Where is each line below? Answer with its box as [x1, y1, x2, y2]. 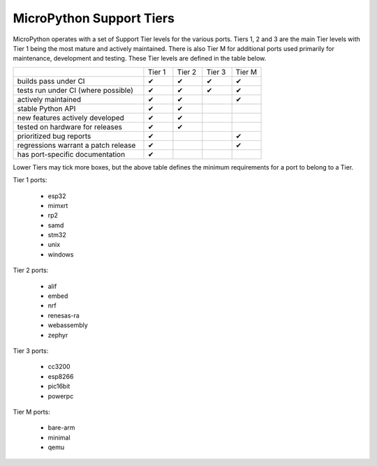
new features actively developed [17, 112, 125, 122]
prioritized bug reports [17, 131, 91, 141]
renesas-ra [47, 311, 80, 320]
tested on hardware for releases [17, 122, 122, 132]
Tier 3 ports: [13, 346, 49, 355]
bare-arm [47, 423, 75, 432]
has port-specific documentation [17, 149, 126, 159]
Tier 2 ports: [13, 266, 49, 275]
